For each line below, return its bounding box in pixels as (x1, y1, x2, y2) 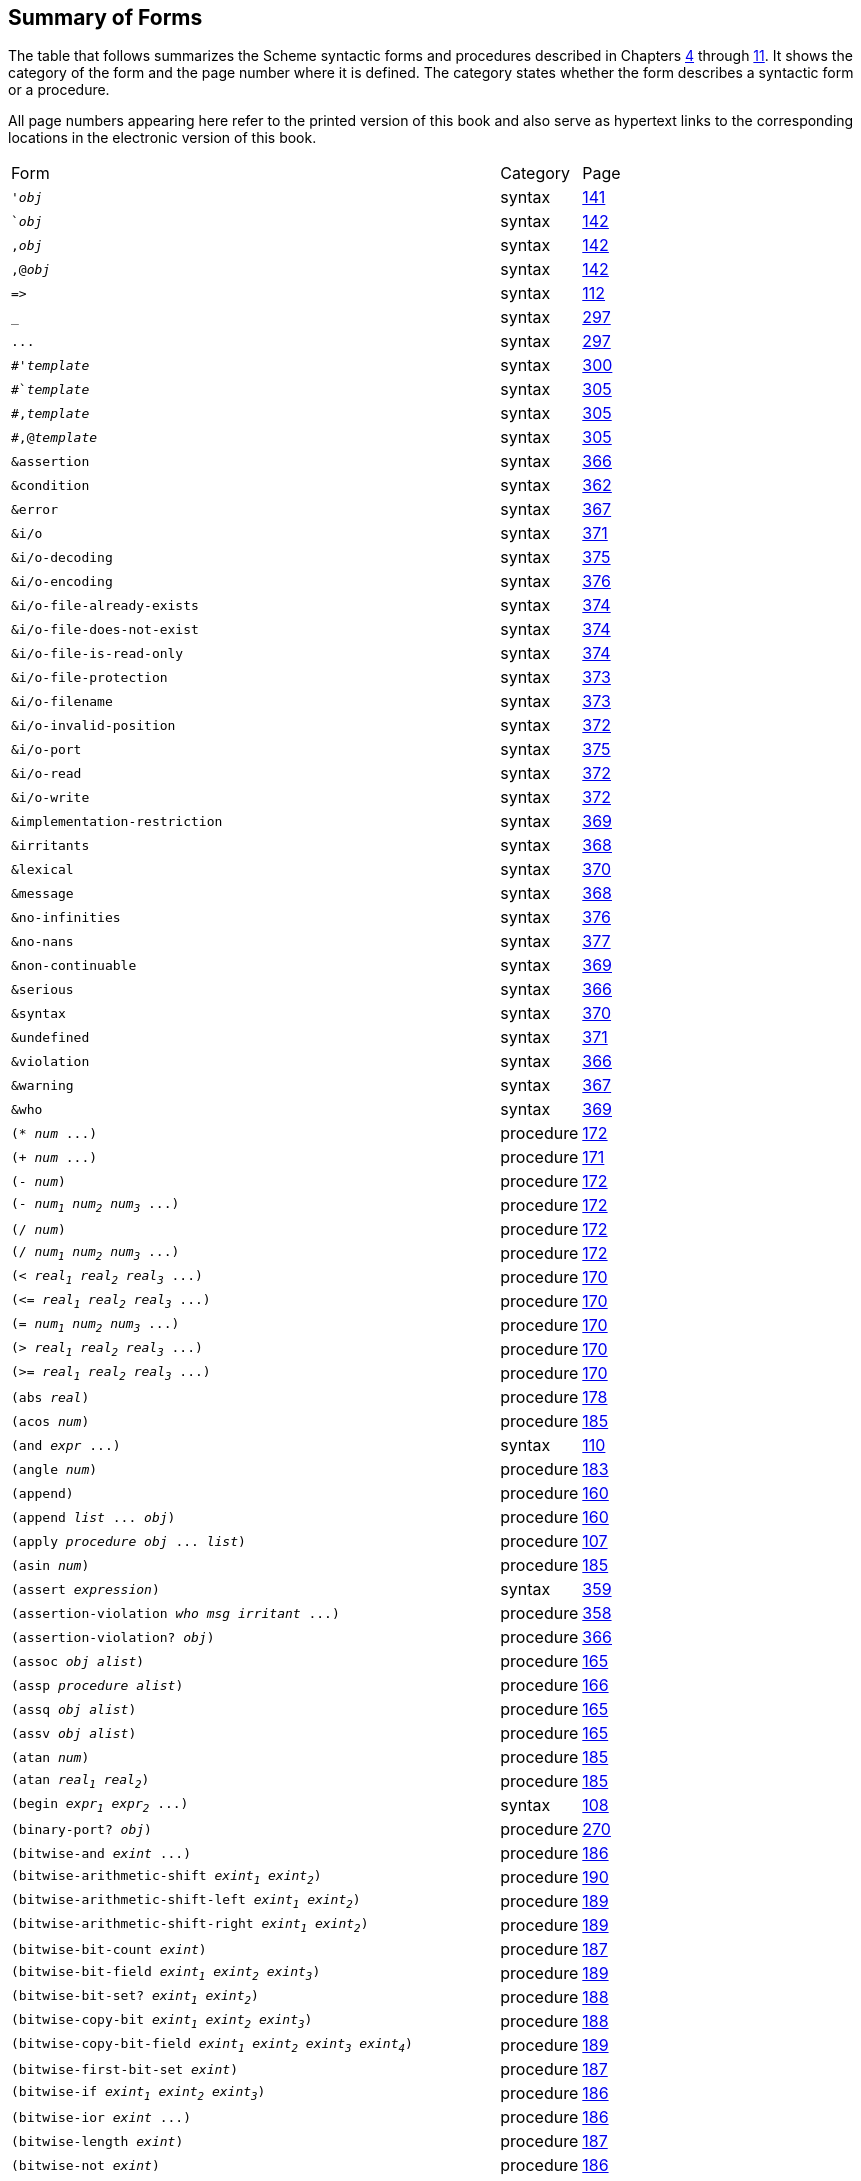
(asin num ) (11, 1557, 90, 1573)
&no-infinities (11, 909, 121, 925)
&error (11, 501, 58, 517)
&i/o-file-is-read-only (11, 645, 184, 661)
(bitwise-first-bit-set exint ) (11, 2061, 238, 2077)
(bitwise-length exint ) (11, 2133, 184, 2149)
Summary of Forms (8, 5, 203, 30)
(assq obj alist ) (11, 1701, 137, 1717)
